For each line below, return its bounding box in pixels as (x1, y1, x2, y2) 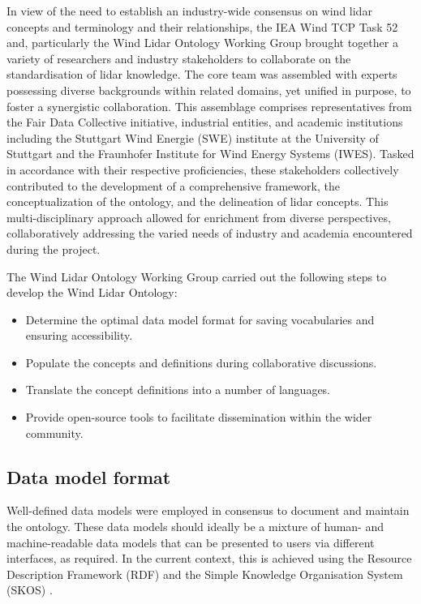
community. (25, 424, 84, 441)
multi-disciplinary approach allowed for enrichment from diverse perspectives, (6, 208, 391, 225)
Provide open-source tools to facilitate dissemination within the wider (25, 409, 372, 426)
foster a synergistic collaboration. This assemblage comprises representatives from (6, 97, 412, 114)
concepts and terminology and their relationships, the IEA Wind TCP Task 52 (6, 18, 398, 35)
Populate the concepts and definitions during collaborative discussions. (25, 353, 377, 371)
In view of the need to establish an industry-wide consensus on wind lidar (6, 2, 372, 19)
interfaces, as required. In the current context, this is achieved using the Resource (6, 550, 412, 567)
